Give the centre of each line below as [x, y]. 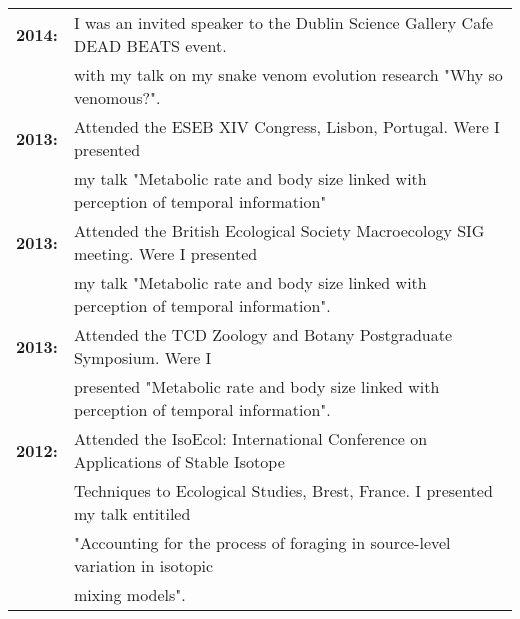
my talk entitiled [132, 513]
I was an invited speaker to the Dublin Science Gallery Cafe [283, 22]
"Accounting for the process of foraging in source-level [262, 542]
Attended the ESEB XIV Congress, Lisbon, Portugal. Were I [286, 126]
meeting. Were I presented [165, 253]
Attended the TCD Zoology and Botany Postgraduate [263, 334]
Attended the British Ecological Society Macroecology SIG [279, 230]
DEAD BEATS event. [150, 45]
